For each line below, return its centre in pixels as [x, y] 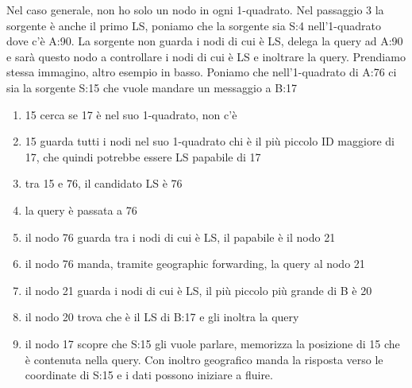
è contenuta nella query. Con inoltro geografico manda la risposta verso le [204, 359]
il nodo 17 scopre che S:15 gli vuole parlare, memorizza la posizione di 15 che [212, 343]
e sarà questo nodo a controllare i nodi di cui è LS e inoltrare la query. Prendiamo [206, 56]
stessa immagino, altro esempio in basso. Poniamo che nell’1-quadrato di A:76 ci [202, 72]
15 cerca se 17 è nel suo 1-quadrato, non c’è [131, 114]
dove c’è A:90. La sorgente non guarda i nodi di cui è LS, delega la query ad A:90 [205, 41]
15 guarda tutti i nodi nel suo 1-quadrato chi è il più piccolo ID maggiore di [210, 141]
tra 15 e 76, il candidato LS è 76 [104, 183]
